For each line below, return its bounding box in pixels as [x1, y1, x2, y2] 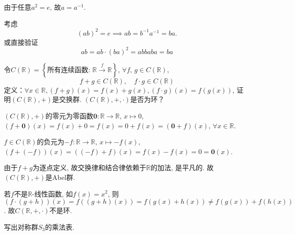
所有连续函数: [47, 66, 90, 74]
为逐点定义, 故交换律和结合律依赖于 [32, 162, 147, 173]
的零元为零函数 [45, 110, 94, 120]
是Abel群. [45, 172, 75, 182]
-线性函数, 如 [32, 188, 73, 198]
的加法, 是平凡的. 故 [150, 162, 214, 173]
